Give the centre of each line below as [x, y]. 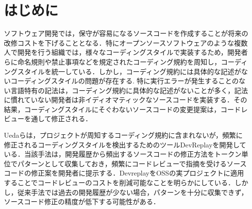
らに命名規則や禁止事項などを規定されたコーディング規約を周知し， [113, 61]
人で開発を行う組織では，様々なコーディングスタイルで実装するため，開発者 [126, 52]
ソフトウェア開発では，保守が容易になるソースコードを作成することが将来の [126, 33]
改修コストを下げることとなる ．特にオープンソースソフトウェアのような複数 [126, 42]
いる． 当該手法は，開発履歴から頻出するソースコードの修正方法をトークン [123, 154]
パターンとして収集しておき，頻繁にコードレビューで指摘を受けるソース [132, 163]
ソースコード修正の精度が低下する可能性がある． [82, 201]
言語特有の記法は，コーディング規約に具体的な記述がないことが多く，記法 [129, 90]
